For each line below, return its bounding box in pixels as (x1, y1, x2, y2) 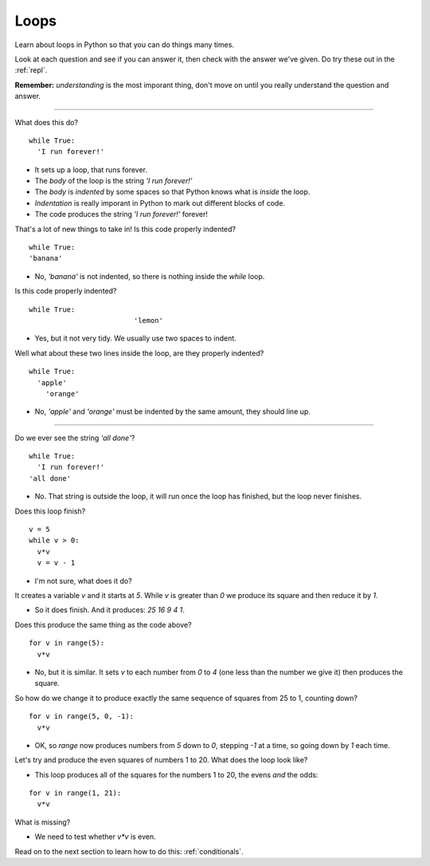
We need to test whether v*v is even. (34, 832, 157, 841)
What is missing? (14, 817, 71, 827)
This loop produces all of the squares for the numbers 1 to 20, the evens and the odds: (34, 770, 319, 779)
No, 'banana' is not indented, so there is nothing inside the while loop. (34, 271, 265, 281)
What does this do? (14, 117, 79, 127)
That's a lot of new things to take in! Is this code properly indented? (14, 224, 236, 234)
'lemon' (133, 316, 163, 325)
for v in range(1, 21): (29, 789, 122, 797)
